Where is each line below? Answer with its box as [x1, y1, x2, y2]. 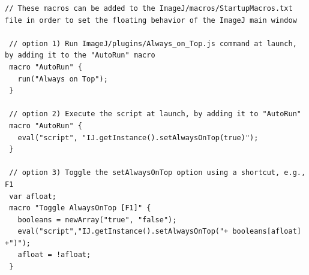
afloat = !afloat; [17, 250, 91, 259]
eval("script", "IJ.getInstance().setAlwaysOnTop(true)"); [17, 133, 259, 142]
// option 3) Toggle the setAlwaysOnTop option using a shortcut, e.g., [9, 168, 306, 177]
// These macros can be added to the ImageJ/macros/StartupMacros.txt [5, 4, 293, 13]
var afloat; [9, 192, 56, 201]
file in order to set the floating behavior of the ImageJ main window [5, 16, 297, 25]
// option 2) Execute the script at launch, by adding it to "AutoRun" [9, 110, 301, 119]
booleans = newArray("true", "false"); [17, 215, 177, 224]
